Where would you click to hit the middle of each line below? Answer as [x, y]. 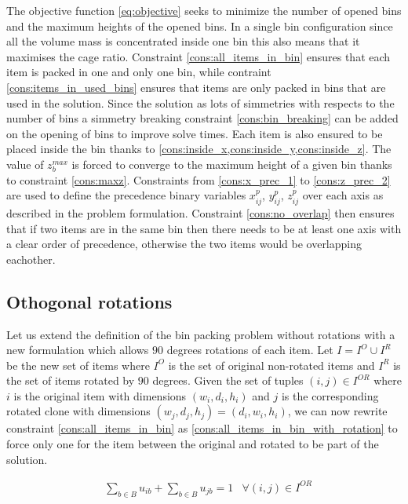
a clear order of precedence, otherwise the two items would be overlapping [184, 244]
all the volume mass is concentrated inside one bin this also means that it [183, 41]
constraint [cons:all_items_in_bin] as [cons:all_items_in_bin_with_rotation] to [202, 428]
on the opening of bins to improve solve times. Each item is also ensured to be [195, 133]
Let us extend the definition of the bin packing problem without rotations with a [201, 334]
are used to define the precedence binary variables [126, 195]
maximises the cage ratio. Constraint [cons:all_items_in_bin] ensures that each [199, 56]
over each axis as [343, 195]
